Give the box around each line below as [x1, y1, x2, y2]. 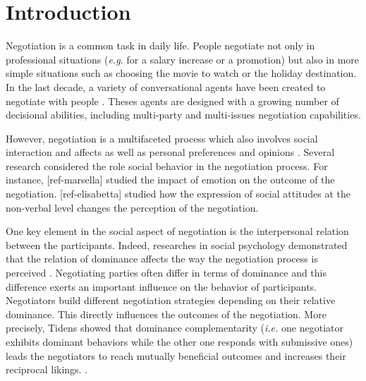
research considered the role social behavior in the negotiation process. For [6, 158, 328, 173]
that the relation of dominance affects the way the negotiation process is [6, 251, 318, 266]
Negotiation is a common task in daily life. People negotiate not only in [6, 38, 315, 53]
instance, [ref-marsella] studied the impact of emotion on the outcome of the [6, 172, 335, 187]
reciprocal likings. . [6, 362, 88, 377]
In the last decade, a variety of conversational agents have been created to [6, 79, 326, 94]
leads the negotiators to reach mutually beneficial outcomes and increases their [6, 348, 346, 363]
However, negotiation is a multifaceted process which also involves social [6, 131, 318, 145]
